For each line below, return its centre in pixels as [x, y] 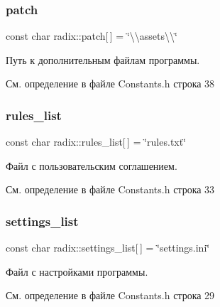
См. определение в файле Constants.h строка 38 [110, 84]
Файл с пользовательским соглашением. [92, 165]
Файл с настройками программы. [77, 271]
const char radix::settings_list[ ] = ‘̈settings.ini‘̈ [108, 248]
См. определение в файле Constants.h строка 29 [110, 295]
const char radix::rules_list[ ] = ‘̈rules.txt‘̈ [96, 142]
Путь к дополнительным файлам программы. [103, 59]
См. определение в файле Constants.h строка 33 [110, 189]
